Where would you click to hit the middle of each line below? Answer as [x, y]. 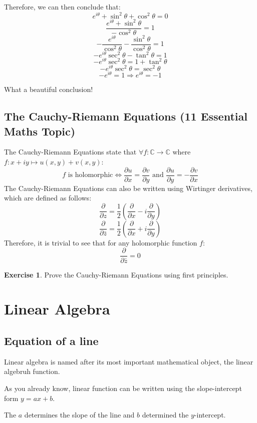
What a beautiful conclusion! [49, 89]
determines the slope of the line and [79, 415]
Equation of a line [51, 340]
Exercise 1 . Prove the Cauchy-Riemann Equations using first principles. [116, 274]
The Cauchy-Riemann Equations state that [70, 152]
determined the [165, 415]
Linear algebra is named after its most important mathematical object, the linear [129, 361]
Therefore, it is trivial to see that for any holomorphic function [101, 242]
